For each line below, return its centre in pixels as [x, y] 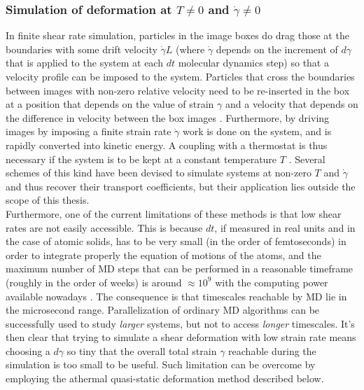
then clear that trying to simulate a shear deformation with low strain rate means [181, 337]
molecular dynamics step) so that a [253, 63]
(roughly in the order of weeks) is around [94, 282]
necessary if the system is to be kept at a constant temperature [141, 159]
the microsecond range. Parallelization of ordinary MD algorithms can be [163, 310]
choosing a [28, 350]
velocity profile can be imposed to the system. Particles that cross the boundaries [180, 76]
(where [190, 49]
